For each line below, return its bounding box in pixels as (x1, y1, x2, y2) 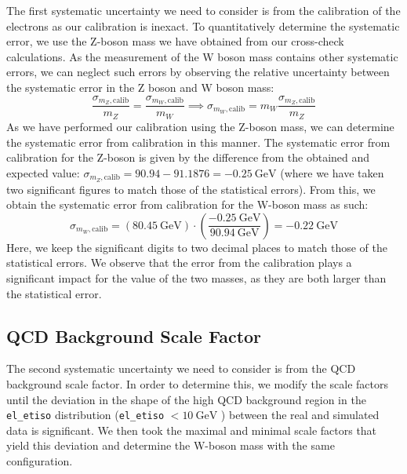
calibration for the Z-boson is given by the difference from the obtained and (6, 149, 370, 166)
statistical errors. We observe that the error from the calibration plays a (6, 254, 352, 271)
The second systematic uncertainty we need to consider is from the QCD (6, 360, 356, 377)
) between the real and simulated (220, 407, 380, 423)
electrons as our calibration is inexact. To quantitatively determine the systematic (6, 17, 400, 34)
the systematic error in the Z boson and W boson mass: (6, 78, 274, 95)
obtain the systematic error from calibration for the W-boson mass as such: (6, 196, 369, 213)
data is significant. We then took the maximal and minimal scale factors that (6, 421, 377, 438)
